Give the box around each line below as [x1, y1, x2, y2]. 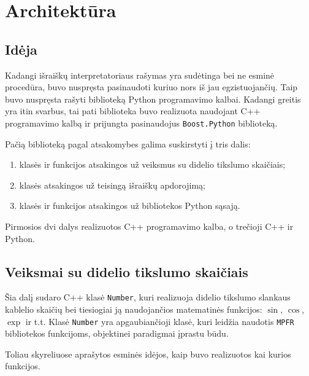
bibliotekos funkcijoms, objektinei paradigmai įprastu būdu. [5, 327, 229, 340]
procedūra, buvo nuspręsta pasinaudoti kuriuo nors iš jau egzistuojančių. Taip [5, 80, 298, 93]
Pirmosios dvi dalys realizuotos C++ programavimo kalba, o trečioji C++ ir [5, 219, 294, 232]
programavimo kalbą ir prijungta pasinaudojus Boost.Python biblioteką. [5, 116, 278, 129]
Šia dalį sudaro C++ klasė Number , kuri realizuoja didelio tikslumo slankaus [5, 291, 291, 304]
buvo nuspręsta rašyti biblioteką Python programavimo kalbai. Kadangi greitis [5, 92, 301, 105]
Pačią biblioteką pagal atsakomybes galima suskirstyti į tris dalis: [5, 137, 251, 150]
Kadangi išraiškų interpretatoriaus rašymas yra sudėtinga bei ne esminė [5, 68, 275, 81]
